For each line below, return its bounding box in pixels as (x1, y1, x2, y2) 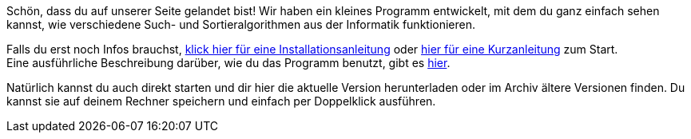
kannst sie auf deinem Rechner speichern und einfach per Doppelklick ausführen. (6, 94, 436, 108)
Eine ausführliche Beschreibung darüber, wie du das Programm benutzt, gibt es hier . (6, 56, 451, 69)
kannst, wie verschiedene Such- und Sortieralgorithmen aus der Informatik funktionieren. (6, 18, 476, 31)
